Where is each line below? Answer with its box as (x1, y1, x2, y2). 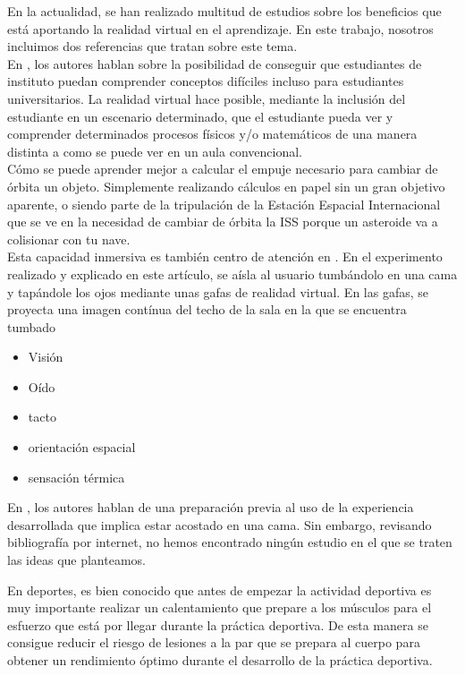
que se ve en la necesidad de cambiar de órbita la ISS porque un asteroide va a (7, 212, 438, 231)
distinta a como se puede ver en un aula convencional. (7, 141, 302, 160)
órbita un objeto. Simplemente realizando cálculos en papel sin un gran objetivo (7, 176, 445, 195)
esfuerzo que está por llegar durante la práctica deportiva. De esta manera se (7, 615, 428, 634)
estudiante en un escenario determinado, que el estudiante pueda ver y (7, 107, 393, 125)
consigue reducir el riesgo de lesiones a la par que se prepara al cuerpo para (7, 633, 420, 652)
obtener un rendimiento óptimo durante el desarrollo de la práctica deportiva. (7, 651, 433, 669)
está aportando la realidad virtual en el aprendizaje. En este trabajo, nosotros (7, 19, 434, 38)
